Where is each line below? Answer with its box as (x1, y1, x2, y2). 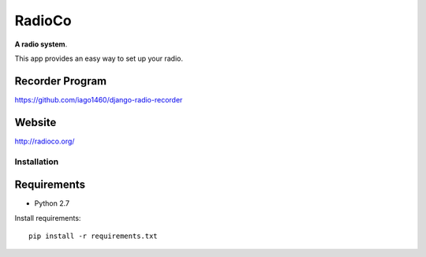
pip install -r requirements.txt (28, 232, 158, 240)
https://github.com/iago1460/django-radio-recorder (14, 95, 183, 104)
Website (14, 115, 57, 129)
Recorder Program (14, 74, 107, 88)
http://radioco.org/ (14, 136, 75, 146)
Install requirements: (14, 213, 81, 222)
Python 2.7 (34, 199, 70, 208)
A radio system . (14, 39, 68, 49)
